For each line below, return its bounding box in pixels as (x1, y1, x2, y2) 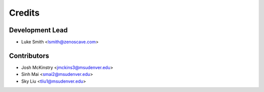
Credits (9, 7, 40, 18)
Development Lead (9, 26, 68, 34)
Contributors (9, 51, 49, 60)
